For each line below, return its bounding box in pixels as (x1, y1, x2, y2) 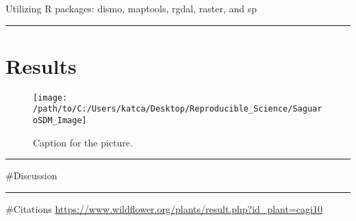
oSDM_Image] (33, 116, 87, 126)
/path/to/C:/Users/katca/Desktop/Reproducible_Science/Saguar (33, 104, 322, 114)
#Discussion (5, 168, 58, 183)
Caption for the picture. (33, 135, 133, 149)
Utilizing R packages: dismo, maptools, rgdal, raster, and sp (5, 1, 257, 15)
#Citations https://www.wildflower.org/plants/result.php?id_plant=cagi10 (5, 201, 322, 216)
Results (5, 51, 77, 79)
